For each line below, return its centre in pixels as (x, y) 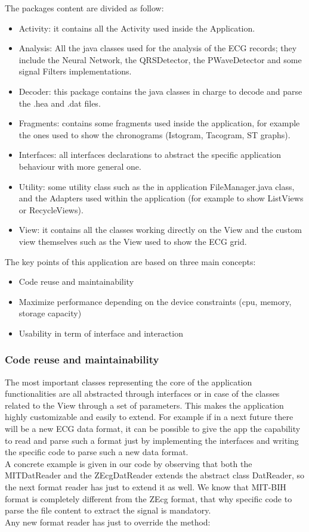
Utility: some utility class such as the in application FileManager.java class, (157, 186)
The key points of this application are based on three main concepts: (130, 261)
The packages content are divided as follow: (84, 8)
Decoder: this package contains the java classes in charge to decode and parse (160, 91)
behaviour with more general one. (80, 166)
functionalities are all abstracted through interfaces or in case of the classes (142, 393)
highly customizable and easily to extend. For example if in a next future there (149, 417)
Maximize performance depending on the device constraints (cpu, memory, (155, 301)
